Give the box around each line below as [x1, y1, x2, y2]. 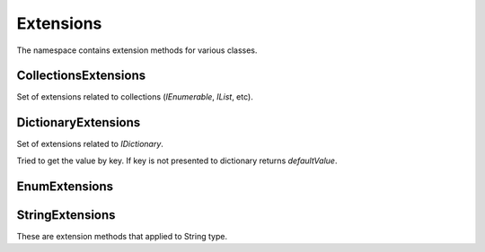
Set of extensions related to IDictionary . [16, 139, 163, 150]
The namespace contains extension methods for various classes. [16, 45, 258, 56]
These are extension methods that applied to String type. [16, 230, 228, 241]
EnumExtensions [16, 178, 114, 194]
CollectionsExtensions [16, 68, 146, 83]
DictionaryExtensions [16, 115, 141, 130]
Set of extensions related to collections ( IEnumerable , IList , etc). [16, 91, 253, 102]
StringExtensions [16, 207, 116, 222]
